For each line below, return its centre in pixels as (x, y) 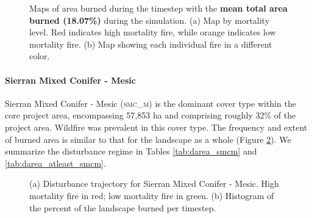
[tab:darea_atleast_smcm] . (55, 163)
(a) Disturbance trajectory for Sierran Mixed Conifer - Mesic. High (154, 183)
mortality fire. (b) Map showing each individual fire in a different (151, 44)
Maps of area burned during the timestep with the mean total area (158, 8)
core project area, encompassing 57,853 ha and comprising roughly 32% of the (151, 115)
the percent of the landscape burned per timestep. (123, 207)
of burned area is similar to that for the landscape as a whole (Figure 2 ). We (148, 139)
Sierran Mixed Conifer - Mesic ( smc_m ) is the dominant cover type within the (151, 103)
